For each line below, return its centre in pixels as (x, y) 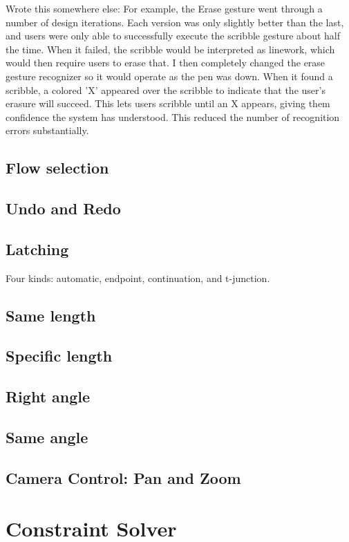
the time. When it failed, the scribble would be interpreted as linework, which (170, 49)
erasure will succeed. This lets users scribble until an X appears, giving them (168, 103)
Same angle (47, 437)
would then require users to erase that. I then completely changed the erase (166, 63)
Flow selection (57, 168)
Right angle (48, 396)
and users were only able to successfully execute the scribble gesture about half (173, 36)
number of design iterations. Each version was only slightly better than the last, (175, 22)
